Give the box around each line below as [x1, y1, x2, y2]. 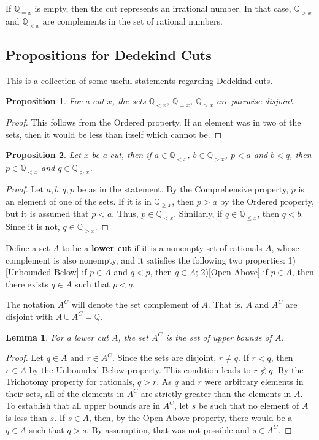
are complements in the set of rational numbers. [42, 14, 223, 27]
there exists [6, 277, 48, 290]
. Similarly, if [174, 207, 223, 220]
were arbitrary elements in [204, 375, 304, 388]
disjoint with [6, 309, 53, 322]
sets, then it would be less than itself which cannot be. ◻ [6, 127, 222, 140]
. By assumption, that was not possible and [86, 423, 250, 436]
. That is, [207, 298, 243, 311]
